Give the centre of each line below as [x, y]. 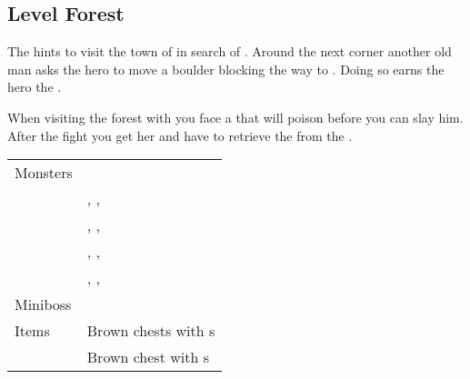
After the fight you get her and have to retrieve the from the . [180, 135]
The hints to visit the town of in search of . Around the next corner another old [230, 51]
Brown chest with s [148, 357]
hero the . [35, 87]
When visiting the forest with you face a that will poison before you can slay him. [235, 117]
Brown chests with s [151, 331]
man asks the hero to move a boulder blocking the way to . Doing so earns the [226, 69]
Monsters [44, 173]
